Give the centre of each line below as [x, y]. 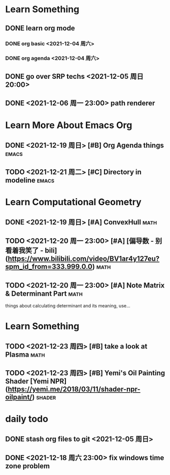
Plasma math [25, 354]
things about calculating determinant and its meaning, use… [68, 305]
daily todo [27, 419]
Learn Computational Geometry [73, 202]
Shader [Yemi [27, 381]
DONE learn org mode [40, 28]
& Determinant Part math [44, 293]
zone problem [27, 466]
